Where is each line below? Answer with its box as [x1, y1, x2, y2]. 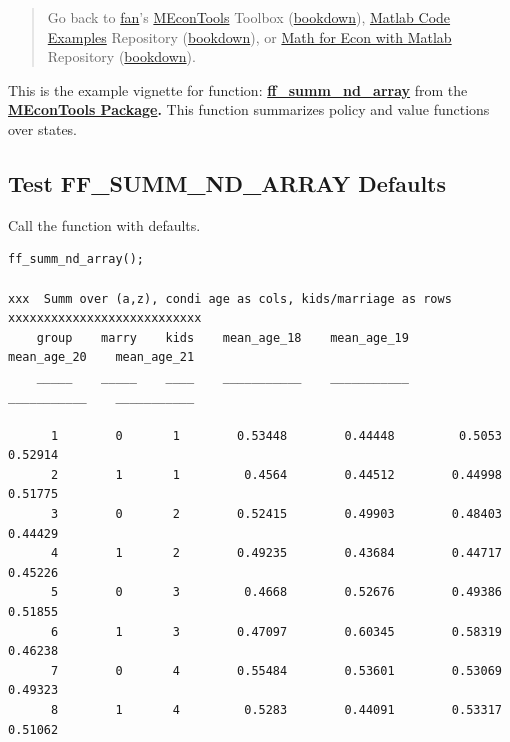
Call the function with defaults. [8, 214, 201, 235]
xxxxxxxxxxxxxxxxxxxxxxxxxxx [8, 311, 202, 326]
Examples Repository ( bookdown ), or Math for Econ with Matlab [47, 26, 452, 47]
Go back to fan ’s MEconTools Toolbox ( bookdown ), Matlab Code [47, 7, 451, 27]
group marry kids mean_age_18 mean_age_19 [36, 330, 409, 345]
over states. [8, 118, 78, 139]
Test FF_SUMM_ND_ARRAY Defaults [8, 167, 447, 198]
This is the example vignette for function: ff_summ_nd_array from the [8, 79, 468, 100]
